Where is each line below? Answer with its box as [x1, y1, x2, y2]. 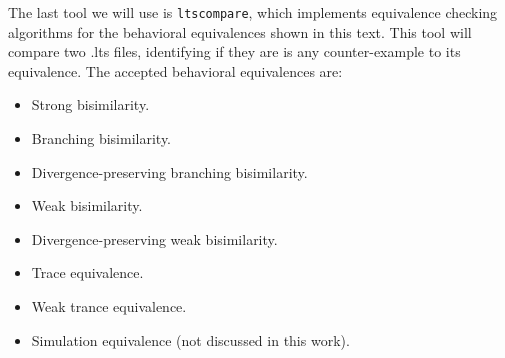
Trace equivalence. [31, 262, 144, 283]
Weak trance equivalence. [31, 296, 187, 316]
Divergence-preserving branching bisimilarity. [31, 161, 308, 182]
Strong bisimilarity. [31, 94, 150, 115]
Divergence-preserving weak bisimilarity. [31, 228, 278, 249]
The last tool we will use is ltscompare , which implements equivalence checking [8, 2, 498, 22]
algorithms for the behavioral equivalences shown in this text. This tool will [8, 21, 472, 42]
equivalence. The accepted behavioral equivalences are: [8, 60, 343, 81]
